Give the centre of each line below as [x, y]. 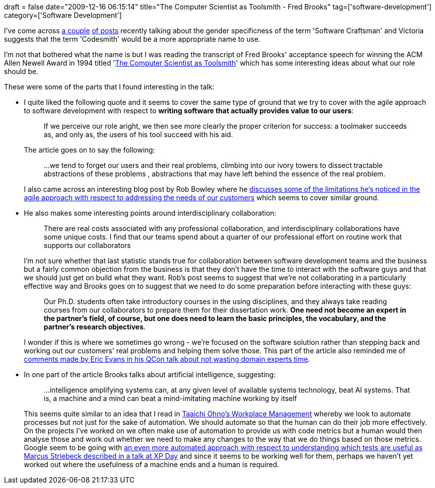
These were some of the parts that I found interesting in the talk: [109, 87]
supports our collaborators [87, 245]
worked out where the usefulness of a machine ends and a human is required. [152, 464]
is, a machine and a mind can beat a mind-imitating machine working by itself [171, 398]
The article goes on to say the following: [89, 150]
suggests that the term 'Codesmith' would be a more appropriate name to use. [132, 39]
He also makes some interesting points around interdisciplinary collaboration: [150, 213]
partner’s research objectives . [95, 327]
